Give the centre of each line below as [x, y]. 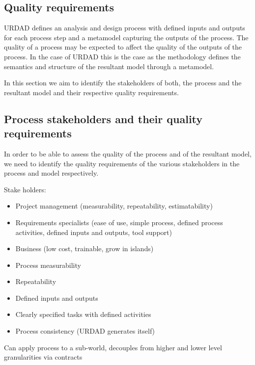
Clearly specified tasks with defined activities [83, 314]
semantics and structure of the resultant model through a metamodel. [109, 66]
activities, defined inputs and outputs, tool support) [94, 232]
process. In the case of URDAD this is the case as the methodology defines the [122, 56]
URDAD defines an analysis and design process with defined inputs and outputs [125, 28]
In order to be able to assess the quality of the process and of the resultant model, [128, 153]
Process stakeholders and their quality [103, 118]
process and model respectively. [51, 173]
